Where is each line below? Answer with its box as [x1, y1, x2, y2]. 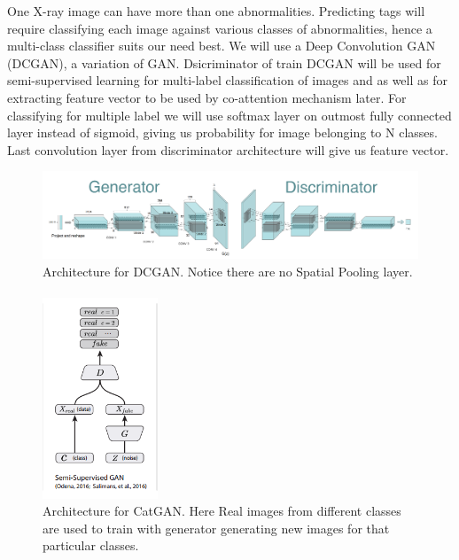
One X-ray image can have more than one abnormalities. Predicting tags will [7, 2, 425, 19]
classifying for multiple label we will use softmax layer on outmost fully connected [7, 105, 452, 124]
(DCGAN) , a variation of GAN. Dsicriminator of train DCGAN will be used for [7, 53, 441, 72]
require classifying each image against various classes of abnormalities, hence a [7, 19, 432, 37]
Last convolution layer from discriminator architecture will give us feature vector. [7, 140, 449, 159]
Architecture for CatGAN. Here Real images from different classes [43, 502, 401, 520]
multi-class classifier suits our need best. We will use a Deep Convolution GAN [7, 36, 436, 55]
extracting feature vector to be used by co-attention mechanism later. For [7, 88, 407, 106]
